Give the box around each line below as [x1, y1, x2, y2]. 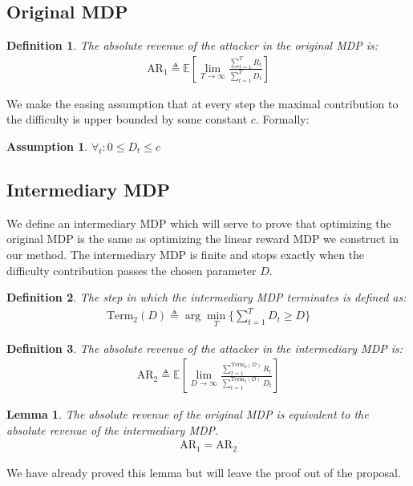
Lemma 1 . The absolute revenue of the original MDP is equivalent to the [6, 406, 369, 423]
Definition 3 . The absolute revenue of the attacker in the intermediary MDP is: [6, 339, 403, 356]
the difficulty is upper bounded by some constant [6, 111, 248, 128]
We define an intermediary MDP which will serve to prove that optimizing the [6, 214, 391, 231]
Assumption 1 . [6, 138, 88, 155]
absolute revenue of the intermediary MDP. [6, 421, 219, 438]
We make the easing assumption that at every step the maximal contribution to [6, 95, 399, 111]
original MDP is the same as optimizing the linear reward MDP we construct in [6, 230, 399, 247]
